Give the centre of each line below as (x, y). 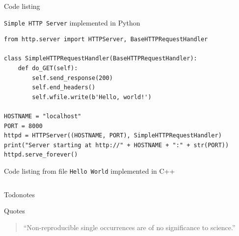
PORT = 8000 (23, 126)
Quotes (14, 211)
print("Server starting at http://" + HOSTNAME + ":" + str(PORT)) (117, 145)
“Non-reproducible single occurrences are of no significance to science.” (129, 227)
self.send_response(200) (72, 78)
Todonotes (20, 194)
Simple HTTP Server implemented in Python (72, 22)
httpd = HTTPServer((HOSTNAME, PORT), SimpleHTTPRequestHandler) (113, 136)
